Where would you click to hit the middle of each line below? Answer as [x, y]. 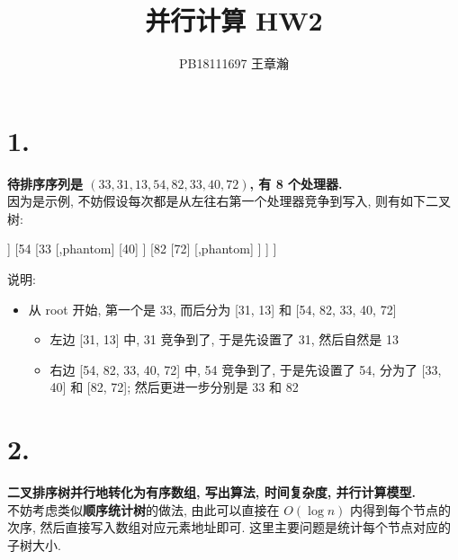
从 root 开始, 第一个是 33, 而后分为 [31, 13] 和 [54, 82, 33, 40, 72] [212, 309]
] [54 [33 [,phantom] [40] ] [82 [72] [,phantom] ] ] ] [142, 249]
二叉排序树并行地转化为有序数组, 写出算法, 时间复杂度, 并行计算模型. [211, 492]
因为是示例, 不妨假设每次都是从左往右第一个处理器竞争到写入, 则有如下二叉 [229, 201]
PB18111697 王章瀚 [234, 63]
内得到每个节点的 [401, 509]
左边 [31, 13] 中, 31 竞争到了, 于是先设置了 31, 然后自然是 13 [224, 339]
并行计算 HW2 [234, 20]
